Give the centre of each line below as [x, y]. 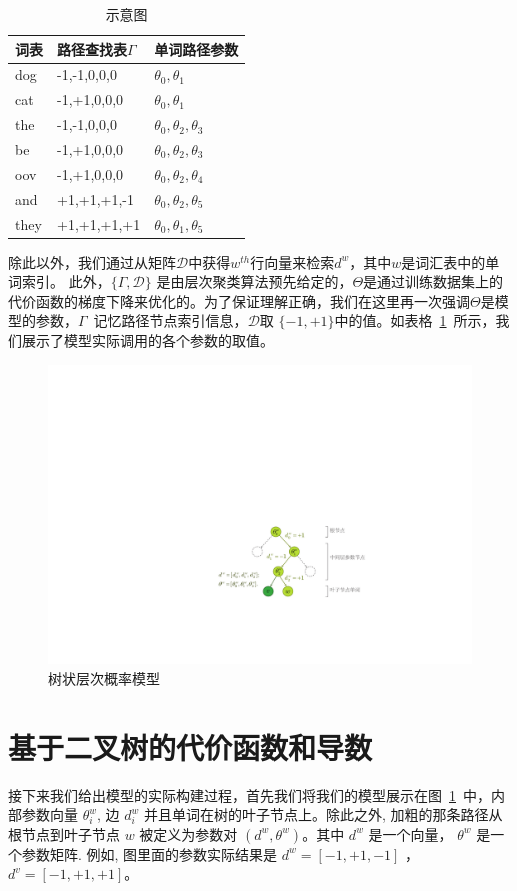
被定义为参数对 [188, 833]
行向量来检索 [292, 261]
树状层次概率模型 [104, 677]
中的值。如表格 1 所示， [415, 320]
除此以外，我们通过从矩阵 [92, 261]
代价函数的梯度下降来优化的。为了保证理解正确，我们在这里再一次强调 [239, 300]
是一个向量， [410, 833]
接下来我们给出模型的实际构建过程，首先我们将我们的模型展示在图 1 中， [249, 794]
